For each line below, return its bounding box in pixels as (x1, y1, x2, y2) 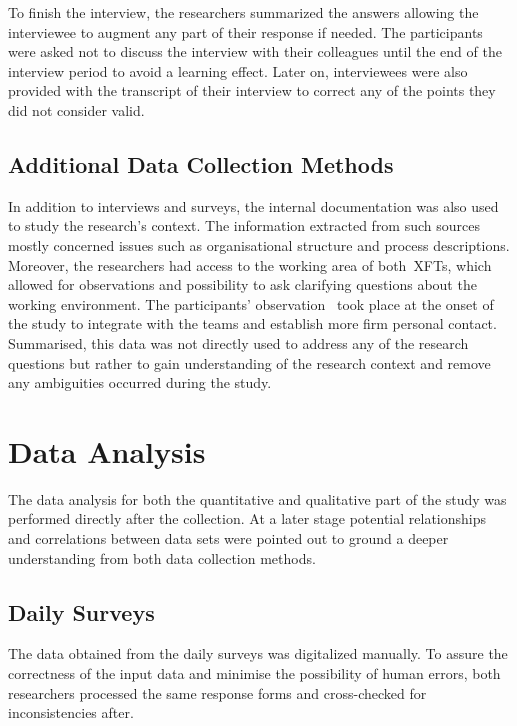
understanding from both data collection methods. (8, 547, 316, 568)
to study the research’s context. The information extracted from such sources (8, 215, 480, 236)
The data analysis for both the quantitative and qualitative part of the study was (8, 488, 507, 509)
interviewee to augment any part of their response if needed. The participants (8, 21, 483, 42)
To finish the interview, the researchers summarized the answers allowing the (8, 2, 479, 22)
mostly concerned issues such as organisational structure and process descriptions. (8, 234, 510, 255)
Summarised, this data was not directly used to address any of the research (8, 332, 469, 353)
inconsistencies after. (8, 702, 134, 723)
